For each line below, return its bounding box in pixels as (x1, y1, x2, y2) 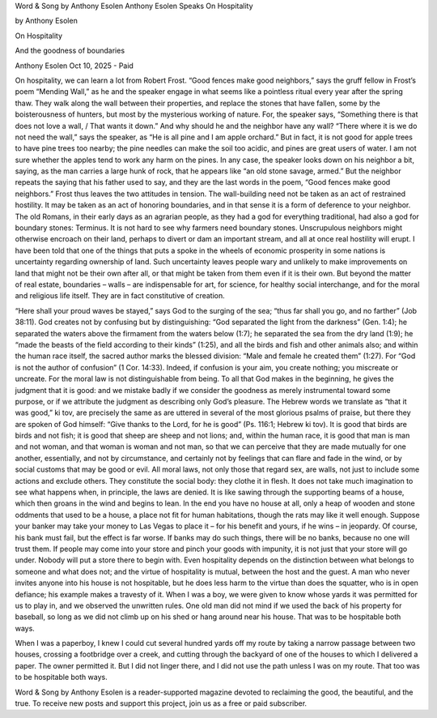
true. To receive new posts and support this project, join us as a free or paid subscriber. (15, 699, 308, 708)
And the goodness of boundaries (15, 45, 125, 56)
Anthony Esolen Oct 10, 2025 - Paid (15, 61, 134, 71)
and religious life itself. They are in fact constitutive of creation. (15, 291, 226, 301)
